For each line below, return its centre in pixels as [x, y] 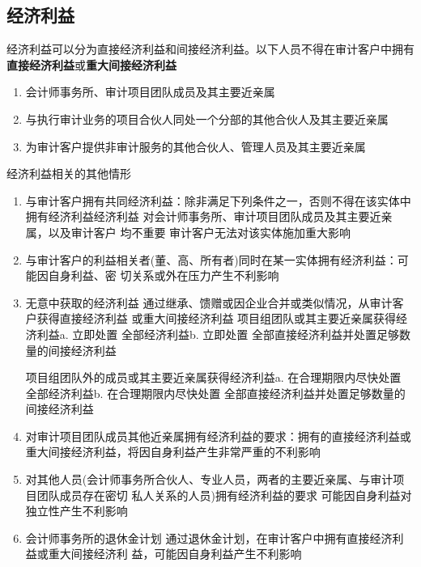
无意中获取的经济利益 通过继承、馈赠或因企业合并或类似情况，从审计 [209, 302]
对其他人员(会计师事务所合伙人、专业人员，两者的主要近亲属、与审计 [209, 479]
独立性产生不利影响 [77, 511]
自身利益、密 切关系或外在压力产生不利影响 [164, 275]
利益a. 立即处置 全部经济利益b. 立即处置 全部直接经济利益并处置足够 [218, 334]
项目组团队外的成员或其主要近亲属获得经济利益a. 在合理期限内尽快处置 [213, 377]
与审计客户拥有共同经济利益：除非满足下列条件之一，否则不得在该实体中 [218, 200]
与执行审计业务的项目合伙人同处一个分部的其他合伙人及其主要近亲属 [207, 118]
